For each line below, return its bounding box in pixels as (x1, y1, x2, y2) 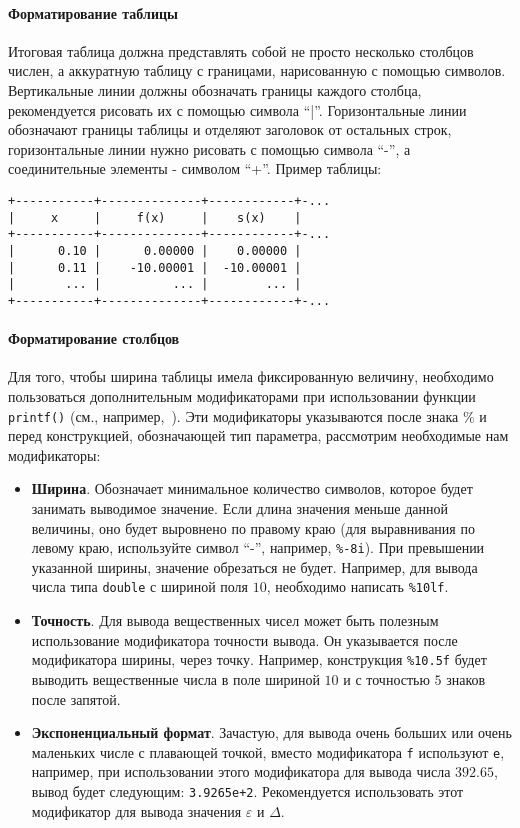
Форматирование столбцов (8, 328, 180, 349)
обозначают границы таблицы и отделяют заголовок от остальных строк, (8, 119, 452, 140)
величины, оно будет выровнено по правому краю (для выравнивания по (31, 517, 475, 538)
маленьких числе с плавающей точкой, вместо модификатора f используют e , (31, 741, 505, 762)
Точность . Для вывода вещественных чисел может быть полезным (31, 610, 439, 631)
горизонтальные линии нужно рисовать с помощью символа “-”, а (8, 138, 411, 159)
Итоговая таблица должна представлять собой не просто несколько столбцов (8, 40, 474, 61)
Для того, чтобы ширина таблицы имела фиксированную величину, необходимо (8, 366, 494, 387)
